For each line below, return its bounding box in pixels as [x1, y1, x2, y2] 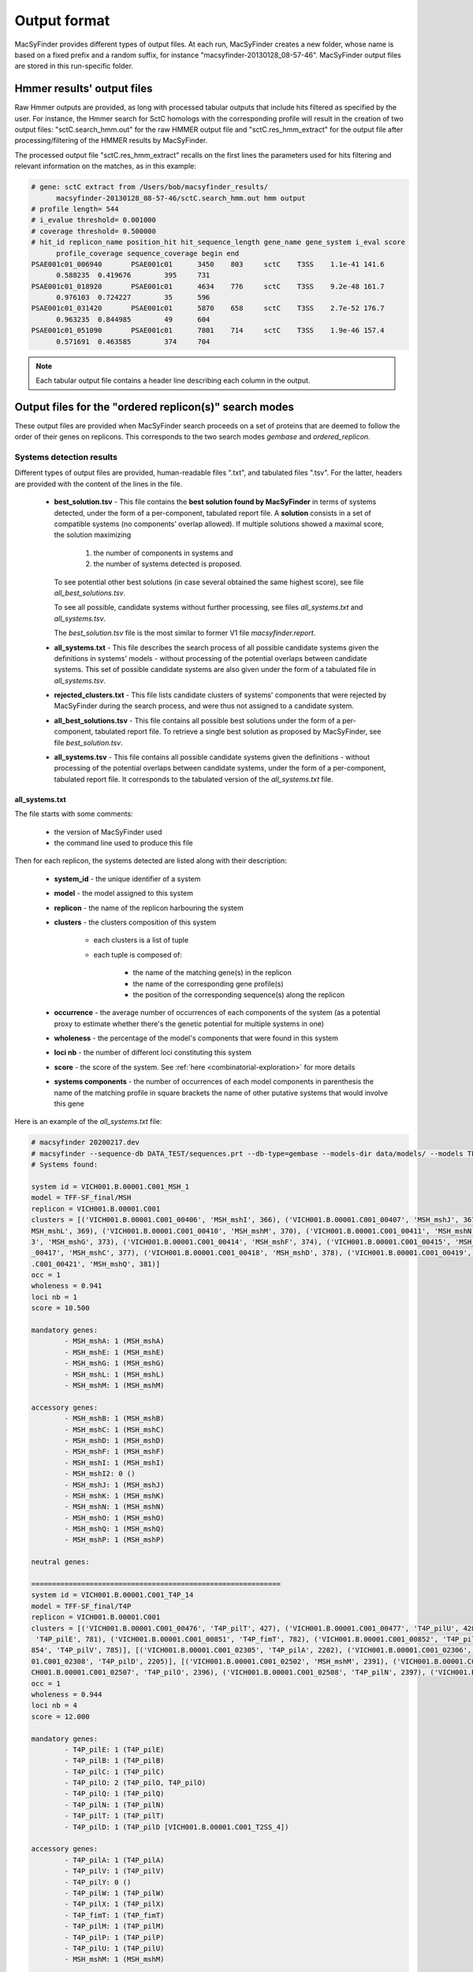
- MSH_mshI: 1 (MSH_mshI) [64, 1458, 165, 1467]
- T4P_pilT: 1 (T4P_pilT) [64, 1811, 165, 1821]
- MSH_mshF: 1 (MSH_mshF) [64, 1447, 165, 1456]
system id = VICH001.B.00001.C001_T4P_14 [31, 1590, 194, 1600]
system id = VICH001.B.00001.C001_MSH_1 [31, 1182, 189, 1191]
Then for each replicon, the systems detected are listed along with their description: [14, 856, 288, 865]
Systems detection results [14, 452, 118, 463]
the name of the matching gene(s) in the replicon [132, 968, 292, 977]
